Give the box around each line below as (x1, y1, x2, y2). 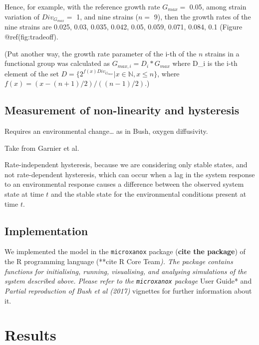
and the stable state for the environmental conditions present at (51, 189, 247, 199)
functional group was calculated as (4, 58, 110, 68)
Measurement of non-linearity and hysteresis (4, 102, 240, 118)
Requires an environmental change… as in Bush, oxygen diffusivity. (4, 126, 208, 136)
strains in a (205, 48, 240, 58)
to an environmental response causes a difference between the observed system (4, 179, 244, 189)
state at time (4, 189, 44, 199)
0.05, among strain (189, 1, 247, 11)
